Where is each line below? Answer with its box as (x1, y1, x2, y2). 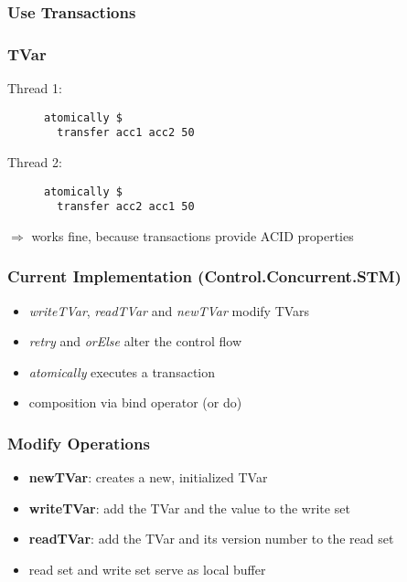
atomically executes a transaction (28, 362, 215, 381)
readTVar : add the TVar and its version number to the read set (28, 529, 394, 548)
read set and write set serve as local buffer (28, 560, 266, 579)
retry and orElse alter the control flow (28, 332, 242, 351)
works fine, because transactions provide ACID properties (31, 226, 354, 245)
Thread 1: (7, 79, 62, 98)
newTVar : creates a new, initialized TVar (28, 468, 268, 487)
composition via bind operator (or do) (28, 393, 242, 412)
